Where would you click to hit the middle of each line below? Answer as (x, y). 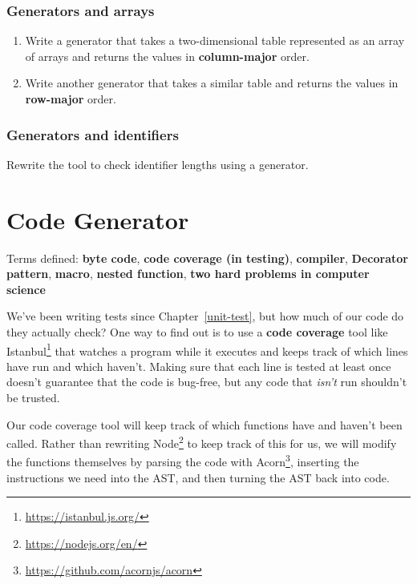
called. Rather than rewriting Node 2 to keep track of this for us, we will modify (202, 442)
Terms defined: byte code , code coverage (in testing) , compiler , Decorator (207, 258)
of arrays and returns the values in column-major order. (167, 56)
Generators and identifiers (93, 134)
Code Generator (98, 219)
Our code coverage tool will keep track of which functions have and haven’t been (204, 424)
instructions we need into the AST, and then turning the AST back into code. (198, 477)
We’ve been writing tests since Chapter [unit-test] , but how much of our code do (205, 316)
